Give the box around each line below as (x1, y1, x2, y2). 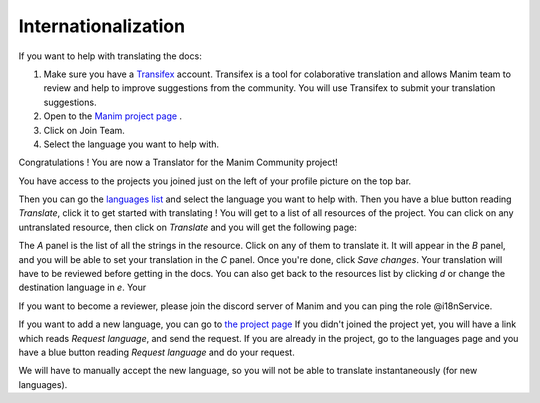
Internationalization (18, 15, 185, 37)
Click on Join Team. (43, 124, 125, 136)
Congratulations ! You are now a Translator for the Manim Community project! (18, 156, 339, 169)
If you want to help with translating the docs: (18, 50, 202, 62)
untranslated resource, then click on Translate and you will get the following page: (18, 221, 357, 233)
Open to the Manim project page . (43, 110, 183, 122)
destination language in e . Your (18, 281, 147, 294)
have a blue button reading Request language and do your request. (18, 346, 295, 358)
